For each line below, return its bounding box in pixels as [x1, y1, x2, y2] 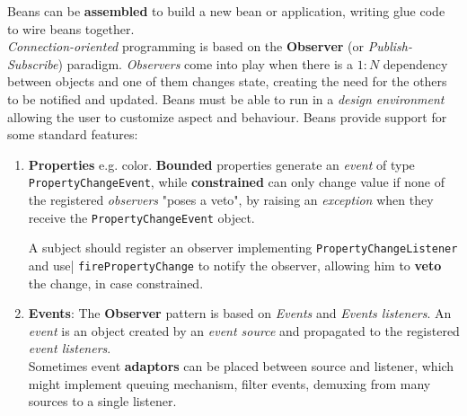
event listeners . [28, 339, 111, 358]
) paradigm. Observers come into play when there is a [57, 54, 354, 73]
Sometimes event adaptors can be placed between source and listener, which [28, 356, 454, 375]
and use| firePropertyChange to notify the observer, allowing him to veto [28, 255, 442, 274]
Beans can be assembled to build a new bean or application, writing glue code [7, 2, 445, 20]
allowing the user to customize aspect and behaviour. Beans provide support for [7, 107, 447, 126]
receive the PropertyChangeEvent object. [28, 208, 255, 226]
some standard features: [7, 125, 138, 144]
